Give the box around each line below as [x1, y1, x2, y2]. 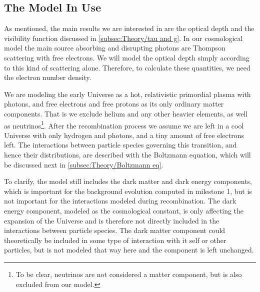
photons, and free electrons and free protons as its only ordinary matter [4, 98, 224, 109]
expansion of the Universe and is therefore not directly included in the [4, 215, 219, 225]
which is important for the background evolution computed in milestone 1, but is [4, 185, 252, 196]
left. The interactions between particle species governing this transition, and [4, 139, 237, 150]
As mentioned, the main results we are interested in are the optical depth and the [4, 23, 254, 33]
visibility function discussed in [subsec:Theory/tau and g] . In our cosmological [4, 32, 243, 43]
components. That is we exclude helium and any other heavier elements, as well [4, 108, 248, 118]
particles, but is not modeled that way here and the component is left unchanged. [4, 244, 254, 255]
